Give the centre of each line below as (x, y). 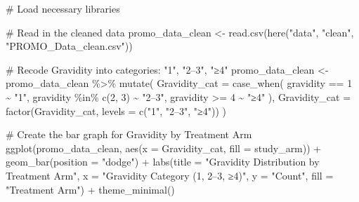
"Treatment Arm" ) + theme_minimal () (90, 189)
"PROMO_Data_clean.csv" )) (69, 46)
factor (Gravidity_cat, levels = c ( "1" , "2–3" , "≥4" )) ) (116, 110)
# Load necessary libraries (63, 8)
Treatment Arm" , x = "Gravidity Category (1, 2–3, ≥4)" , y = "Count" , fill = (170, 175)
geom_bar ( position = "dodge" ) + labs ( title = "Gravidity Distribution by (163, 162)
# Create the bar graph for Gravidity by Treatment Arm (129, 134)
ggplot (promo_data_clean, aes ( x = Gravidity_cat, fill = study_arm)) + (164, 148)
